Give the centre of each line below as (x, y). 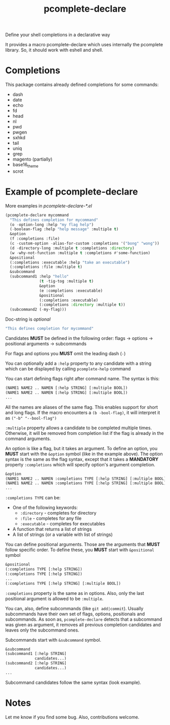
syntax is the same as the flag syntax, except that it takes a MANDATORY (82, 459)
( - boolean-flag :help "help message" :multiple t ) (64, 229)
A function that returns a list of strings (52, 529)
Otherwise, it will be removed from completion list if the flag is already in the (84, 433)
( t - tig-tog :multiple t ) (67, 281)
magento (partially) (32, 159)
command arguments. (28, 438)
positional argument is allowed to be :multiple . (54, 598)
